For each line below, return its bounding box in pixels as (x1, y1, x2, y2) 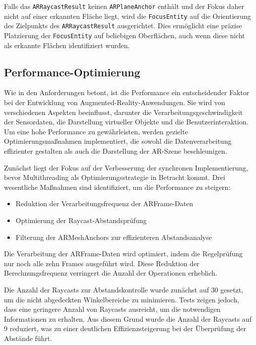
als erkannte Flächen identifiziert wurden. (4, 40, 130, 50)
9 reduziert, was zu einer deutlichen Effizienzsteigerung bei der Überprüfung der (4, 323, 246, 334)
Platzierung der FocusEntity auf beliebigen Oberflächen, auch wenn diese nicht (4, 30, 245, 40)
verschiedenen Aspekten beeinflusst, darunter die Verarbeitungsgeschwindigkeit (4, 107, 243, 117)
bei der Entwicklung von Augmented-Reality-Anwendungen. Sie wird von (4, 97, 225, 108)
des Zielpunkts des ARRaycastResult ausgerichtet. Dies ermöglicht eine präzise (4, 20, 242, 31)
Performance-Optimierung (4, 64, 140, 79)
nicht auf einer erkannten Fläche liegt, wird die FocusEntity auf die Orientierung (4, 10, 251, 21)
